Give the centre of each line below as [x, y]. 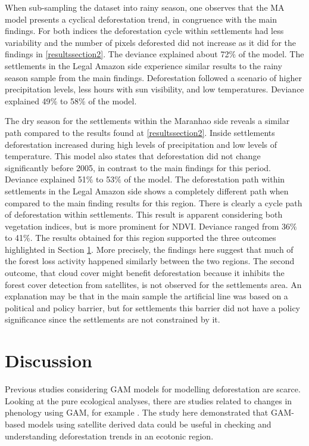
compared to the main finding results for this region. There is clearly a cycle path [154, 202]
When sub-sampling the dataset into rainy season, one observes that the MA [145, 7]
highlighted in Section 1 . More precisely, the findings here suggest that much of [149, 249]
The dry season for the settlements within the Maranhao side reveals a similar [147, 121]
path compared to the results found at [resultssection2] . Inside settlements [140, 132]
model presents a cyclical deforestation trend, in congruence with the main [141, 19]
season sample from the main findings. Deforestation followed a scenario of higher [153, 77]
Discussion [49, 360]
